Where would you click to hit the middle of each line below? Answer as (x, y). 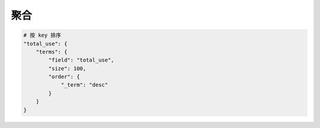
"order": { (64, 77)
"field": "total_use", (81, 60)
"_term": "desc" (84, 85)
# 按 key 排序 (42, 35)
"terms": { (52, 52)
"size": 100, (67, 68)
